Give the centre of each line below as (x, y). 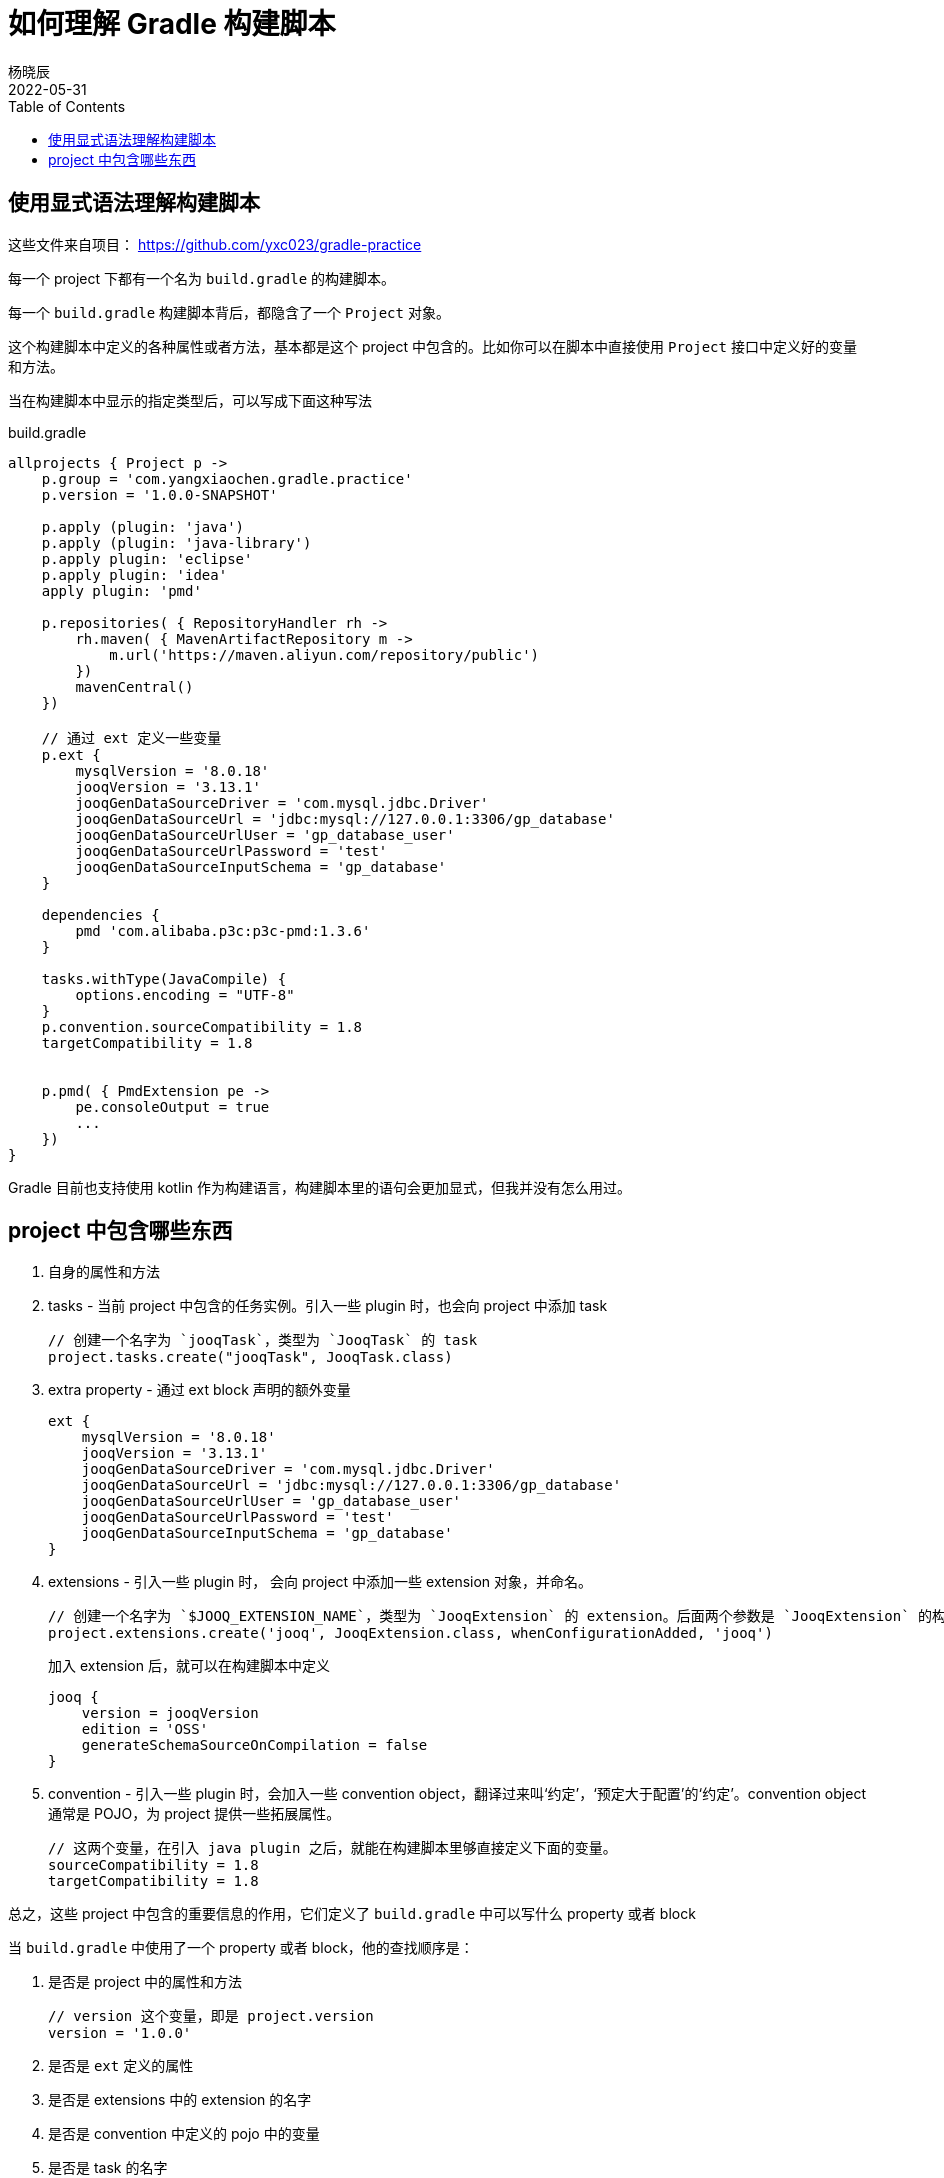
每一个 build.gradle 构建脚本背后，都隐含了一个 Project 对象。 (229, 312)
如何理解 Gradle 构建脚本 (172, 24)
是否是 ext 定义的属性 (121, 2066)
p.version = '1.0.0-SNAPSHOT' (159, 494)
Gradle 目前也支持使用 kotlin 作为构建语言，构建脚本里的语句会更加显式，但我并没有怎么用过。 (319, 1187)
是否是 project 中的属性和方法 (145, 1982)
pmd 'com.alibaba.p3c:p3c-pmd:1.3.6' (223, 930)
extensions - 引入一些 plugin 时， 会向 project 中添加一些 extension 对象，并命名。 (320, 1582)
